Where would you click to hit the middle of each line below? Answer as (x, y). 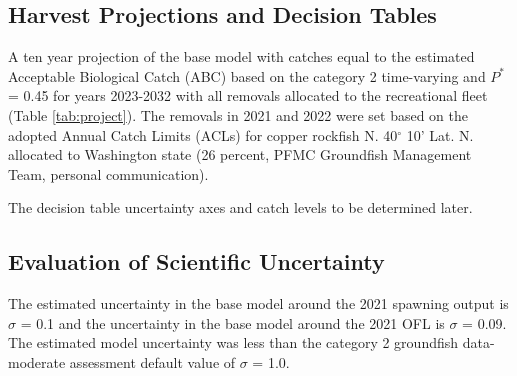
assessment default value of (152, 361)
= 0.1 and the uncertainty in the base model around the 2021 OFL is (232, 322)
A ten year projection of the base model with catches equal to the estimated (241, 56)
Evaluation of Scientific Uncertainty (196, 261)
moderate (37, 361)
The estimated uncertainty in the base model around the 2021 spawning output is (258, 303)
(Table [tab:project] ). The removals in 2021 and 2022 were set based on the (238, 114)
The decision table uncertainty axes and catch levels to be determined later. (240, 207)
